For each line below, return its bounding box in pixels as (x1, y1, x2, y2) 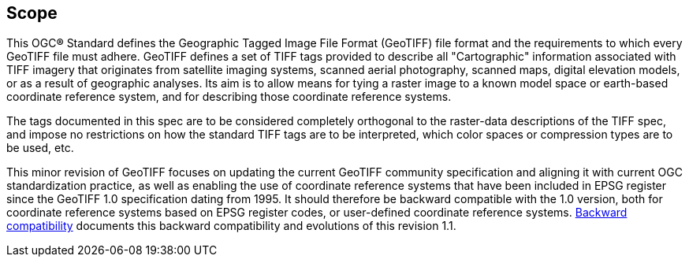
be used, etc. (6, 141, 74, 155)
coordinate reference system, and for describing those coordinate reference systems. (6, 90, 452, 104)
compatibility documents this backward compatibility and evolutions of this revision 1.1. (6, 219, 456, 233)
